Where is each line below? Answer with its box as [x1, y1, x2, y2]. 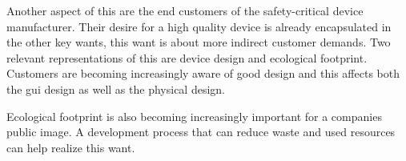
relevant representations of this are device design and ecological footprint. [6, 49, 368, 66]
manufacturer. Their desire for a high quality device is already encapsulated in [6, 18, 392, 34]
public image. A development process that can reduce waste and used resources [6, 123, 396, 140]
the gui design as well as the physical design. [6, 80, 225, 97]
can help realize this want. [6, 139, 135, 155]
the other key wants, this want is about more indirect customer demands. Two [6, 34, 391, 50]
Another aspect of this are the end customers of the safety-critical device [6, 2, 364, 18]
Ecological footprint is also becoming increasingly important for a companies [6, 107, 382, 124]
